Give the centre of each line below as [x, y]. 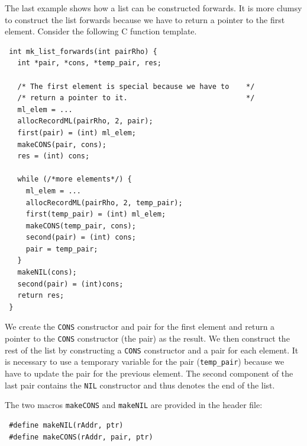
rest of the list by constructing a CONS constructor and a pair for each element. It [152, 350]
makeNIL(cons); [47, 273]
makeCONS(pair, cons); [62, 144]
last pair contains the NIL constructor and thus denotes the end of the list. [140, 385]
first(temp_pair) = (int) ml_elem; [96, 214]
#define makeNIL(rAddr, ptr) [66, 425]
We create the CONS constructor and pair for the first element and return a [140, 326]
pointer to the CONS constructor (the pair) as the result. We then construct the [147, 338]
